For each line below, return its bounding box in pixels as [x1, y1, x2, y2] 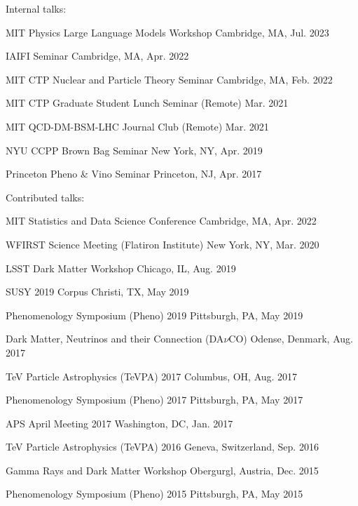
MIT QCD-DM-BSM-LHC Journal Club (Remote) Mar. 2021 [6, 119, 269, 133]
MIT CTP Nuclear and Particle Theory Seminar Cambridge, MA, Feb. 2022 [6, 72, 333, 86]
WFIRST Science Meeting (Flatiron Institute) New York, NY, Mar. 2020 [6, 237, 319, 251]
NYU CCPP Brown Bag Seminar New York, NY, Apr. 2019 [6, 142, 263, 157]
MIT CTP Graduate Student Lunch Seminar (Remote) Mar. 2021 [6, 95, 289, 110]
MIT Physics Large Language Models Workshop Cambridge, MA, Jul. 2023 [6, 25, 329, 39]
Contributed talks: [6, 189, 85, 204]
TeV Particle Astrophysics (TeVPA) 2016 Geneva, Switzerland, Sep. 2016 [6, 439, 319, 454]
